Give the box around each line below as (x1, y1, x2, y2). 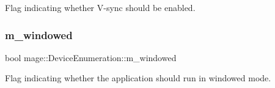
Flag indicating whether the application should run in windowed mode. (5, 71, 271, 84)
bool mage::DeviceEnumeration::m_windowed (5, 51, 177, 64)
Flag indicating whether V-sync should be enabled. (5, 1, 196, 13)
